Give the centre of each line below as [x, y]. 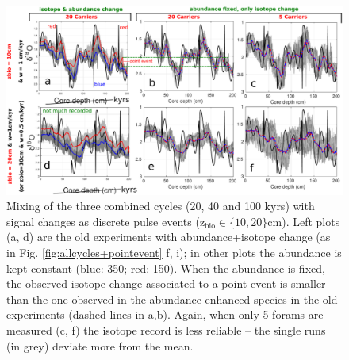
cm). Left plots [304, 221]
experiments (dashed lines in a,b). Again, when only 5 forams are [165, 314]
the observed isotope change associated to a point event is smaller [166, 283]
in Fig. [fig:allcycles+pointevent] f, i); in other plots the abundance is [174, 253]
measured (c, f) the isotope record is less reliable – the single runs [166, 330]
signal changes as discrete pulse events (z [106, 221]
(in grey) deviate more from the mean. [100, 345]
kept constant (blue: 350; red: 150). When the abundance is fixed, [166, 268]
